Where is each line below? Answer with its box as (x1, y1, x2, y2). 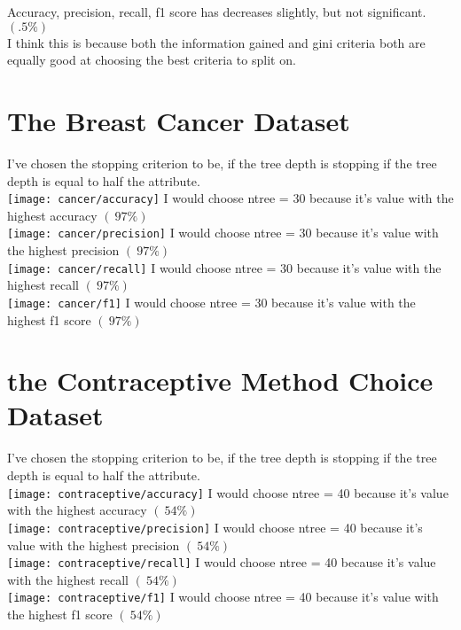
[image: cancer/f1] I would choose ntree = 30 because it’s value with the (7, 292, 416, 311)
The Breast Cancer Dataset (7, 102, 350, 138)
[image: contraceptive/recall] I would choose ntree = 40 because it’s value (7, 553, 436, 572)
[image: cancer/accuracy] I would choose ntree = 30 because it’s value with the (7, 189, 454, 207)
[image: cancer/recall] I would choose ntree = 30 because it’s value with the (7, 258, 441, 276)
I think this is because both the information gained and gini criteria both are (7, 33, 426, 51)
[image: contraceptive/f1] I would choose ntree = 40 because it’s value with (7, 587, 439, 606)
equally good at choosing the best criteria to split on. (7, 51, 296, 69)
